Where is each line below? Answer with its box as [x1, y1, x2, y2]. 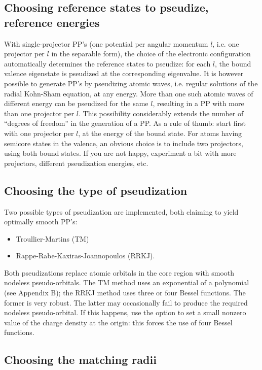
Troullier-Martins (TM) [16, 233, 89, 244]
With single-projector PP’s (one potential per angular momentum [4, 38, 208, 49]
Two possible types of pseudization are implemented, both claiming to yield [4, 206, 239, 217]
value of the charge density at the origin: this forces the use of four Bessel [4, 317, 233, 327]
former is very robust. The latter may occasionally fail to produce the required [4, 297, 248, 308]
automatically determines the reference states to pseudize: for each [4, 58, 211, 69]
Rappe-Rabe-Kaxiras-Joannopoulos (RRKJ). [16, 250, 155, 261]
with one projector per [4, 127, 74, 138]
